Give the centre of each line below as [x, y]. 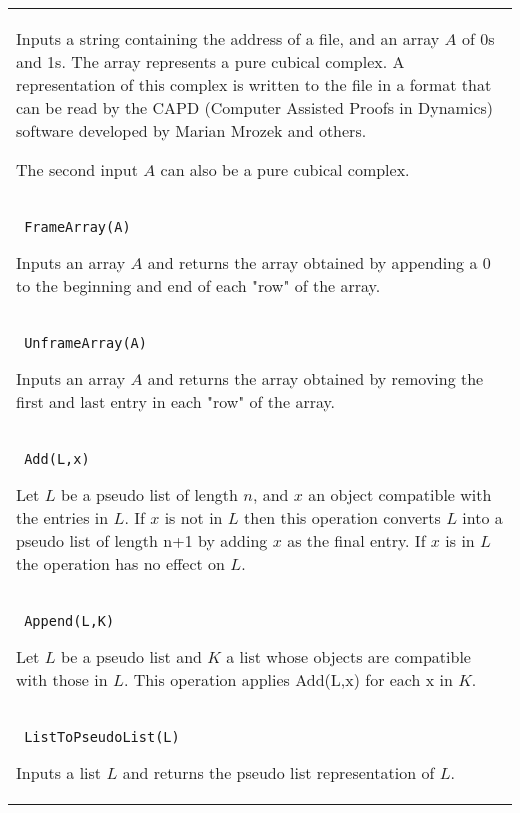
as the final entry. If [356, 540]
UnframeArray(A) [85, 343]
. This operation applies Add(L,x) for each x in [288, 679]
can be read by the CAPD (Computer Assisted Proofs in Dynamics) [255, 107]
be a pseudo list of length [149, 494]
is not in [193, 517]
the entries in [62, 517]
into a [482, 517]
